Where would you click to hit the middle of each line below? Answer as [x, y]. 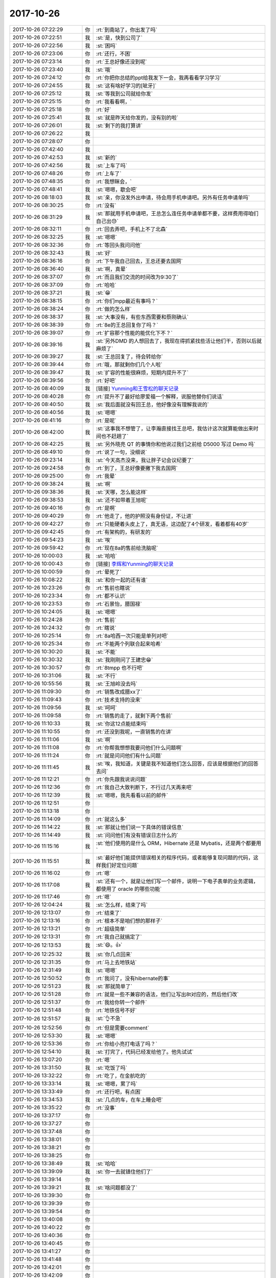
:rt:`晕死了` [109, 572]
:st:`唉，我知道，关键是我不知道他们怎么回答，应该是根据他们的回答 [177, 763]
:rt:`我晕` [106, 476]
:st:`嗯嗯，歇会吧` [117, 189]
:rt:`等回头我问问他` [119, 245]
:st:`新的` [107, 157]
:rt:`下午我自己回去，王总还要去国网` [139, 261]
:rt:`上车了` [109, 173]
